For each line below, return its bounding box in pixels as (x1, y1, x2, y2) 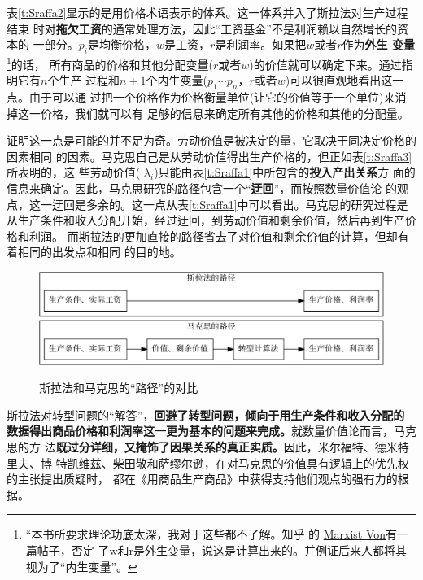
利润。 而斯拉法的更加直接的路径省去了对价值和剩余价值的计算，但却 (28, 227, 398, 244)
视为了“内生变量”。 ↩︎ (25, 557, 137, 574)
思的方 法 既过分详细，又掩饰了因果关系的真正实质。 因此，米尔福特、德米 (7, 438, 398, 456)
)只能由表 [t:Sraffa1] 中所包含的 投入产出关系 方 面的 (154, 164, 416, 181)
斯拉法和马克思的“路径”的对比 (39, 379, 198, 396)
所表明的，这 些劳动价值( (7, 164, 141, 181)
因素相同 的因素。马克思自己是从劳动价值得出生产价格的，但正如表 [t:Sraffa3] (7, 147, 412, 164)
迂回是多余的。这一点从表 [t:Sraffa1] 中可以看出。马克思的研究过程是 (51, 195, 408, 212)
